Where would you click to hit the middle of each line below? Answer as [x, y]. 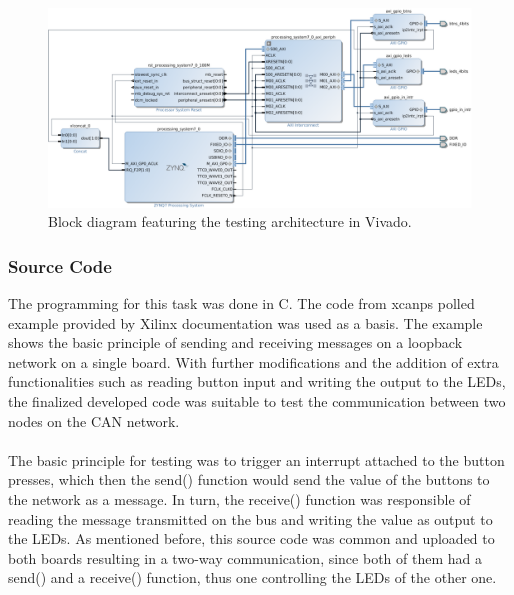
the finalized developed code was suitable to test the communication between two [257, 400]
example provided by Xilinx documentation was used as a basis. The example [245, 322]
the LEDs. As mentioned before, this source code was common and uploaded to [251, 538]
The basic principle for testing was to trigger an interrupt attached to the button [256, 459]
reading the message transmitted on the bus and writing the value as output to [250, 518]
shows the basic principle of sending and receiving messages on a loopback [235, 342]
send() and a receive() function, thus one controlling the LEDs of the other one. [252, 577]
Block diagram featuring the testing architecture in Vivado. [230, 221]
